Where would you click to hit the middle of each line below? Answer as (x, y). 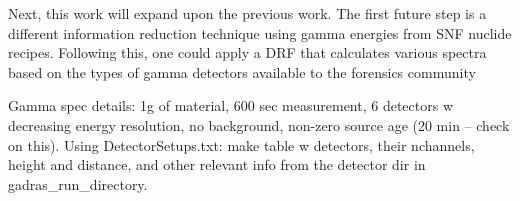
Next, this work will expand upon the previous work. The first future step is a (247, 13)
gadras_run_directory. (78, 183)
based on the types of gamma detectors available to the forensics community (242, 71)
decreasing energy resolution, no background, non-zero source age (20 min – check (259, 124)
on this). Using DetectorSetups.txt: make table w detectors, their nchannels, (241, 144)
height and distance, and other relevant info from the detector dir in (217, 164)
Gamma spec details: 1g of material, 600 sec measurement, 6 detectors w (231, 105)
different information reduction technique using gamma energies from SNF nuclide (260, 32)
